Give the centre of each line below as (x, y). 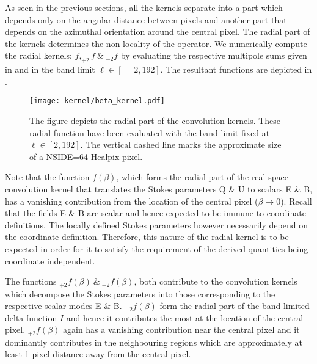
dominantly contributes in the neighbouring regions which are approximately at (154, 342)
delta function (31, 317)
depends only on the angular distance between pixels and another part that (146, 19)
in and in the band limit (50, 69)
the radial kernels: (38, 55)
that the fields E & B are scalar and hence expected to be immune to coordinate (155, 213)
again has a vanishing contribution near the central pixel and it (181, 329)
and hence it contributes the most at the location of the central (185, 317)
